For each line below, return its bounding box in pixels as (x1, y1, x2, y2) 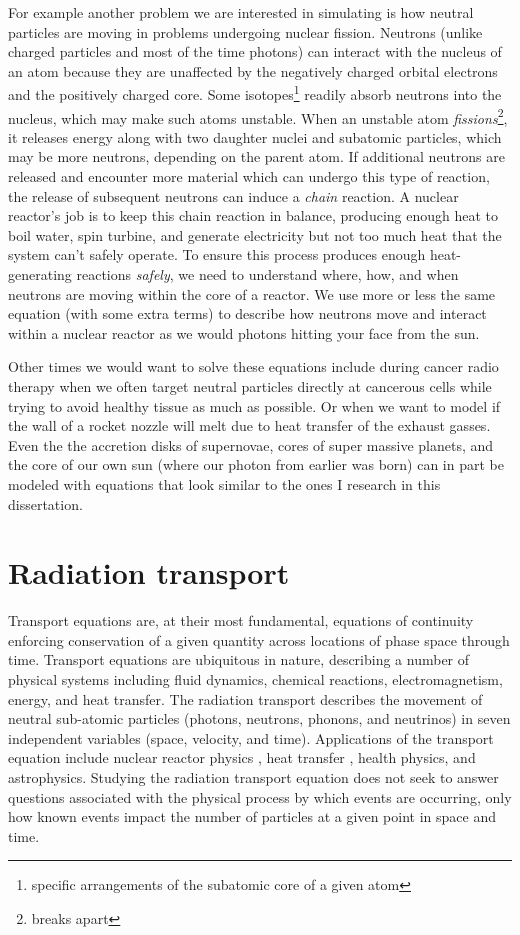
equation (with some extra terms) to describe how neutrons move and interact (8, 303, 487, 324)
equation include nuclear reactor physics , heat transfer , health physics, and (8, 747, 476, 768)
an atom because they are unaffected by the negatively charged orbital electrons (8, 60, 498, 81)
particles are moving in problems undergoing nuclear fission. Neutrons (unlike (8, 21, 483, 42)
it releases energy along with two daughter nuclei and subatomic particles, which (8, 126, 502, 147)
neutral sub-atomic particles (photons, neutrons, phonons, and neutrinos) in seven (8, 708, 511, 729)
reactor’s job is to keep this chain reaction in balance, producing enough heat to (8, 205, 499, 226)
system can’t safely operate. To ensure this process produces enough (8, 244, 426, 265)
